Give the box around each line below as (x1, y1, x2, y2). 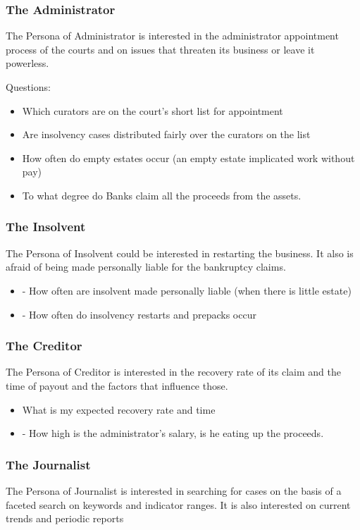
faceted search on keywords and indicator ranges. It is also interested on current (6, 497, 351, 512)
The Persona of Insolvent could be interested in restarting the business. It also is (6, 245, 354, 260)
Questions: (6, 80, 51, 94)
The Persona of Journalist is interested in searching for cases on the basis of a (6, 483, 342, 498)
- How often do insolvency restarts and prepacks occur (22, 307, 256, 321)
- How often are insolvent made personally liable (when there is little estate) (22, 283, 352, 297)
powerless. (6, 56, 49, 70)
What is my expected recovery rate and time (22, 402, 216, 417)
